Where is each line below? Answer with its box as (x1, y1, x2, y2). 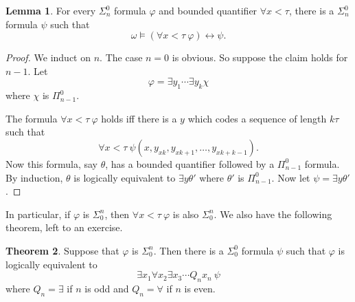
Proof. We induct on (5, 50, 91, 65)
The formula (5, 111, 58, 125)
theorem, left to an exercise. (5, 220, 123, 235)
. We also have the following (214, 206, 332, 221)
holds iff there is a (101, 111, 177, 125)
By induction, (5, 170, 63, 184)
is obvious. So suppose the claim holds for (172, 50, 348, 65)
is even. (184, 281, 216, 295)
